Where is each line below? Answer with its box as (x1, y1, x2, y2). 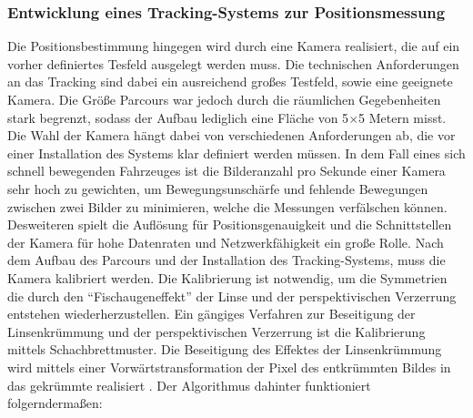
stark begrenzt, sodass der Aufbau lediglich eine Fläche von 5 (7, 107, 349, 127)
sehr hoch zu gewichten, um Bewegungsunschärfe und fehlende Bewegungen (7, 178, 428, 198)
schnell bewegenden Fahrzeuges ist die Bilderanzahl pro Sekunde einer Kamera (7, 161, 446, 180)
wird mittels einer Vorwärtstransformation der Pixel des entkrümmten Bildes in (7, 357, 451, 376)
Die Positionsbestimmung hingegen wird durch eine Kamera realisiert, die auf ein (7, 36, 460, 56)
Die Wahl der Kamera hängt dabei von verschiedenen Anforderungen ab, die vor (7, 126, 456, 145)
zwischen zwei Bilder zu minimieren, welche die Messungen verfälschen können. (7, 197, 448, 216)
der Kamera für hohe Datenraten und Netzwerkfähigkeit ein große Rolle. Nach (7, 232, 444, 251)
